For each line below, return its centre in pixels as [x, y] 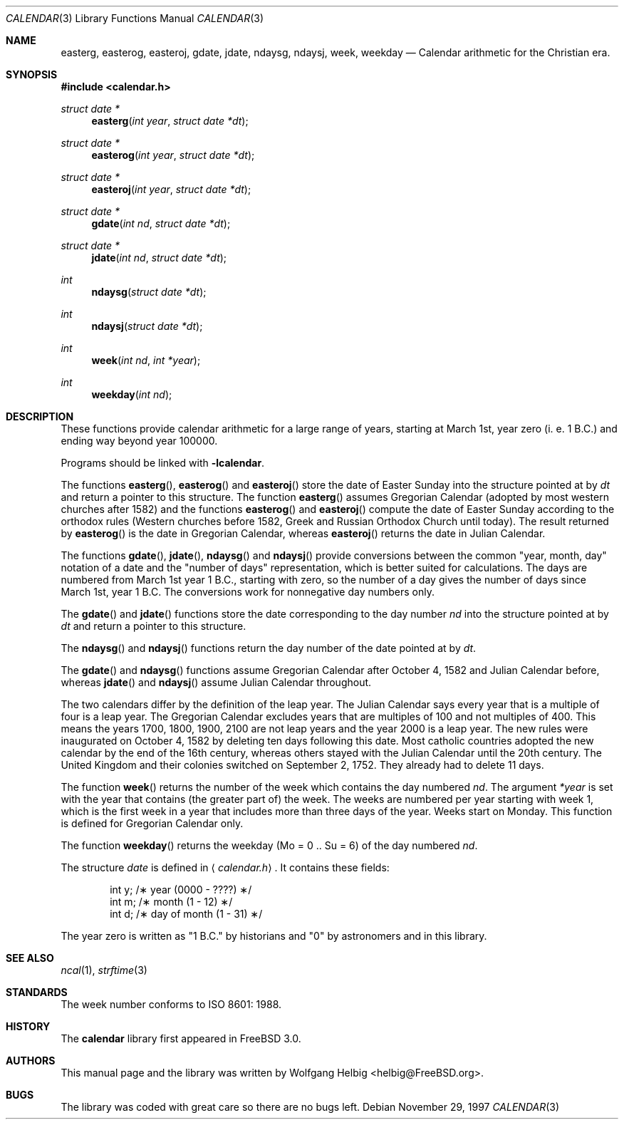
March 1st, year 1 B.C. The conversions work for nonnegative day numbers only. [248, 592]
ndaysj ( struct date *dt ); [147, 326]
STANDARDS [37, 992]
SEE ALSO [30, 958]
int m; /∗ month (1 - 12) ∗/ [171, 902]
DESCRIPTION [40, 416]
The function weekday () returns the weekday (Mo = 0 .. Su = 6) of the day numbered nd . [269, 845]
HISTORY [28, 1026]
